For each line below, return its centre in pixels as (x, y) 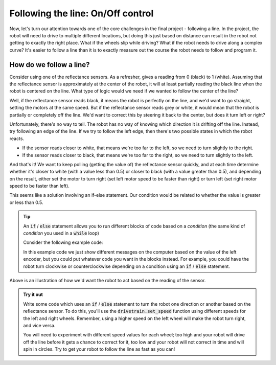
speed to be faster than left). (40, 186)
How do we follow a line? (50, 65)
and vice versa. (39, 325)
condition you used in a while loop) (61, 233)
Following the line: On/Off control (82, 13)
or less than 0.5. (26, 202)
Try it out (33, 294)
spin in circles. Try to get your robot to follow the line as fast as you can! (99, 349)
